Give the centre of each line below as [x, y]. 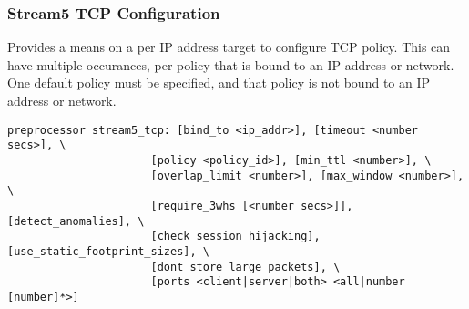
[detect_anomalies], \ [76, 221]
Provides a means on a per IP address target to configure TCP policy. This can [229, 47]
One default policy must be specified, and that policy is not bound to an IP [219, 82]
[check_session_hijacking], [235, 237]
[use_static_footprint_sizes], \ [108, 251]
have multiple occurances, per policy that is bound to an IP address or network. [231, 64]
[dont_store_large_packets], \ [245, 267]
